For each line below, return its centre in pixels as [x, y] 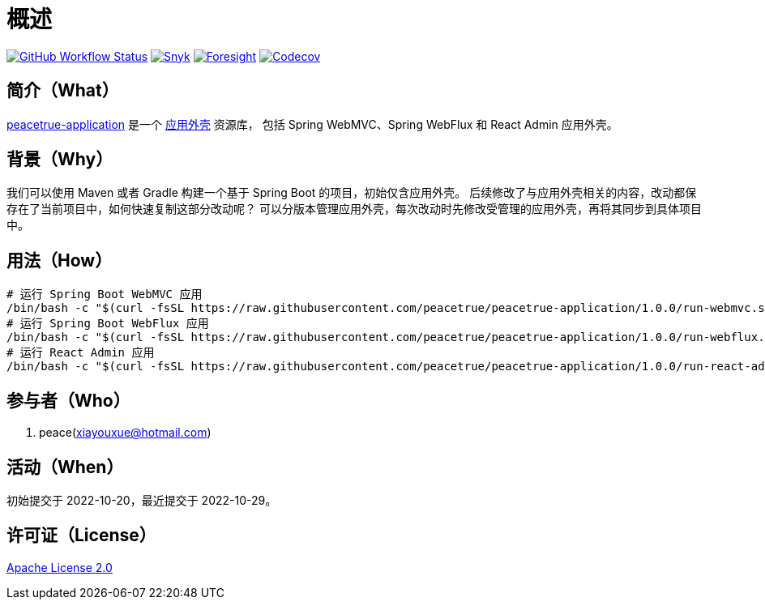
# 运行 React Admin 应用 [81, 353]
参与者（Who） [68, 400]
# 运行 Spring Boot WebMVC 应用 [105, 294]
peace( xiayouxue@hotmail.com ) [125, 433]
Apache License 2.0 [60, 567]
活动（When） [65, 467]
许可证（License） [81, 536]
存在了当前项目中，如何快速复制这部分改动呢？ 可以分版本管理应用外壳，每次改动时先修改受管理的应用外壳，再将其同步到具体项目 [354, 209]
